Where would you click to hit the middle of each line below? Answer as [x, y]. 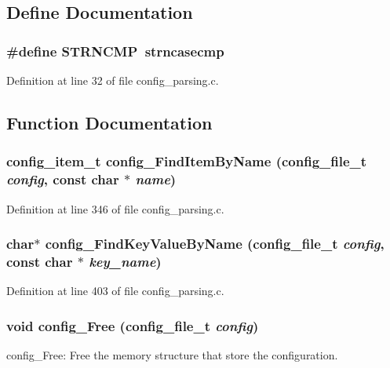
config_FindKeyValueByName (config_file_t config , [215, 244]
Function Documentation [109, 122]
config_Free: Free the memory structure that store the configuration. [172, 355]
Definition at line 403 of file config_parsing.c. [115, 291]
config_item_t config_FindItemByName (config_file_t [187, 161]
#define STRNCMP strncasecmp [115, 51]
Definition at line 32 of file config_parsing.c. [113, 80]
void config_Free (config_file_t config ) [133, 325]
